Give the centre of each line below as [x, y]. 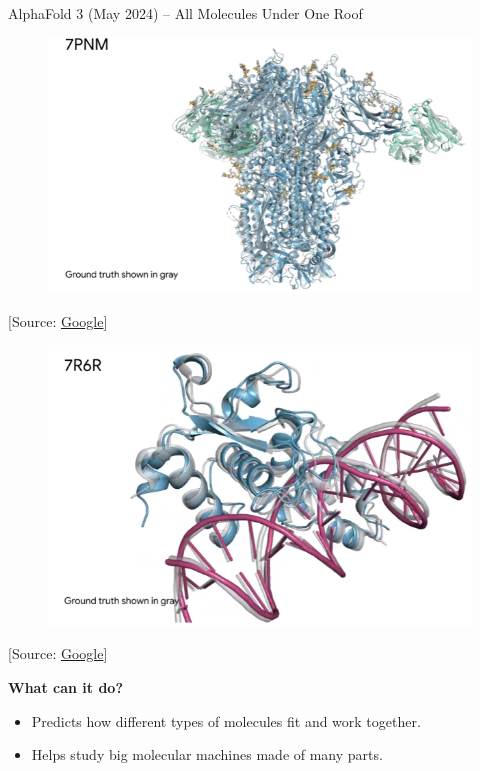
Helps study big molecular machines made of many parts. [207, 754]
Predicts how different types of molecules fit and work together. [226, 720]
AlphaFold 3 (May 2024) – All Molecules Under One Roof [185, 13]
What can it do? [66, 686]
